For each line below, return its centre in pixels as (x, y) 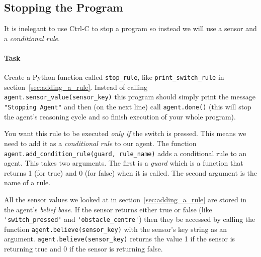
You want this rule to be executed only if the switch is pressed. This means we (125, 133)
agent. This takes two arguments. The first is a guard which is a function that (124, 163)
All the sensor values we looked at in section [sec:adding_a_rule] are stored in (125, 199)
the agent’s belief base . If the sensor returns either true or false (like (108, 209)
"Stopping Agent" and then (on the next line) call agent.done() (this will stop (128, 107)
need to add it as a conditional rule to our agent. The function (100, 143)
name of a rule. (27, 182)
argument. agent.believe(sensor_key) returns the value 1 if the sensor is (120, 239)
